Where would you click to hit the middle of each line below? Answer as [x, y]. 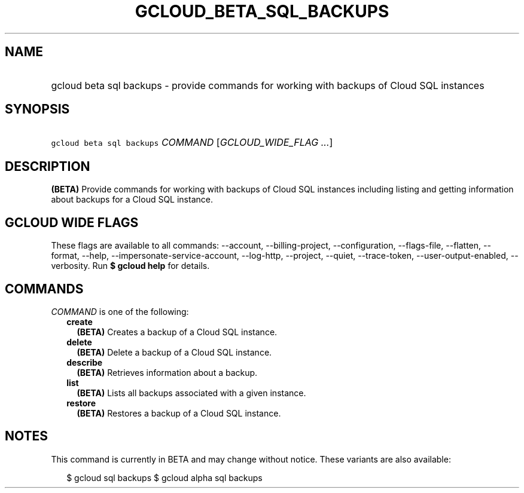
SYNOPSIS [37, 109]
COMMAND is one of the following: [120, 311]
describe [85, 362]
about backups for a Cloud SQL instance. [132, 200]
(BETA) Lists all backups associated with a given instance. [191, 393]
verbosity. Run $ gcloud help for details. [130, 266]
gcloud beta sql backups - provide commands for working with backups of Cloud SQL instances [268, 85]
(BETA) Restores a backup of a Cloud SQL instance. [179, 413]
